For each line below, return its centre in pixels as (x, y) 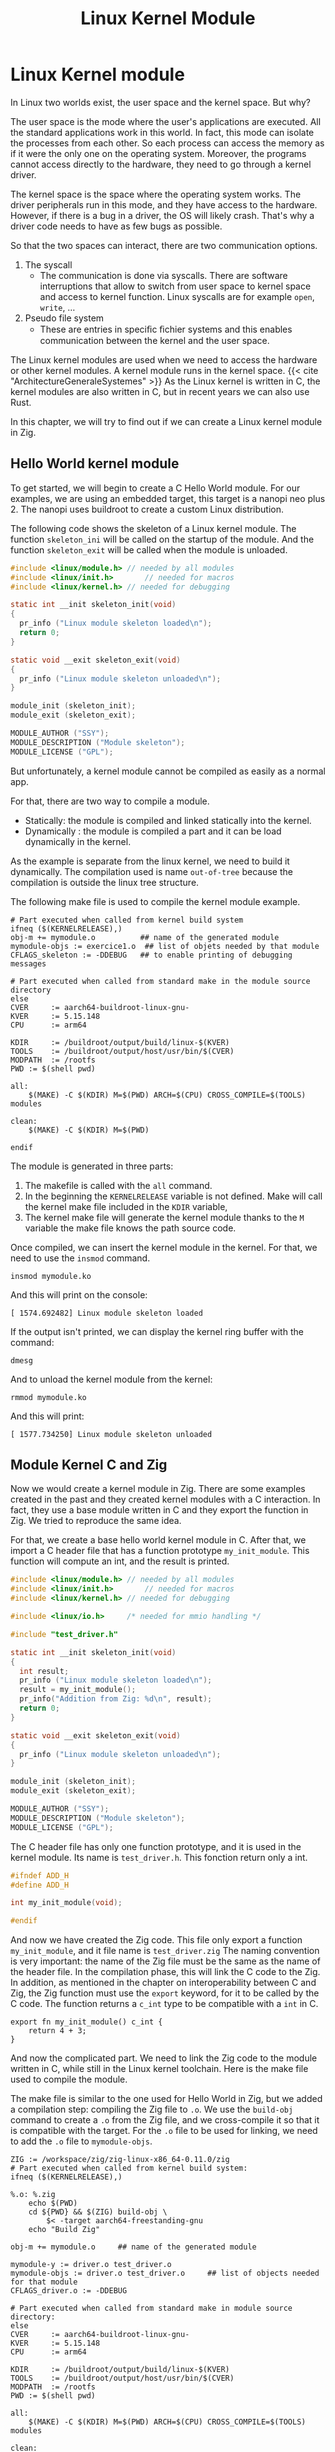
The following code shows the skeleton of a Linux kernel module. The (153, 528)
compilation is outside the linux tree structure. (105, 882)
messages (28, 963)
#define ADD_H (40, 1885)
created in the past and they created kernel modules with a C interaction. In (165, 1499)
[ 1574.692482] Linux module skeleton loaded (106, 1313)
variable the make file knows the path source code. (130, 1228)
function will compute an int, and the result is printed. (120, 1561)
